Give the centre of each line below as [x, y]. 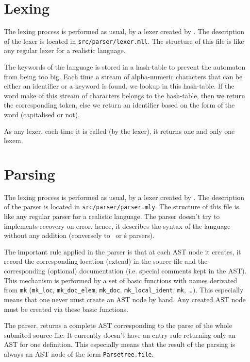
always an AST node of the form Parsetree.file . [79, 353]
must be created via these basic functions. [66, 309]
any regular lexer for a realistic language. [65, 50]
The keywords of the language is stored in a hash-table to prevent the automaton [125, 66]
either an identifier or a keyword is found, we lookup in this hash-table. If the [119, 86]
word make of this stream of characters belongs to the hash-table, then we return [125, 95]
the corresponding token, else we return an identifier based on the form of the [119, 105]
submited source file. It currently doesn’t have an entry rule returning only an [120, 335]
